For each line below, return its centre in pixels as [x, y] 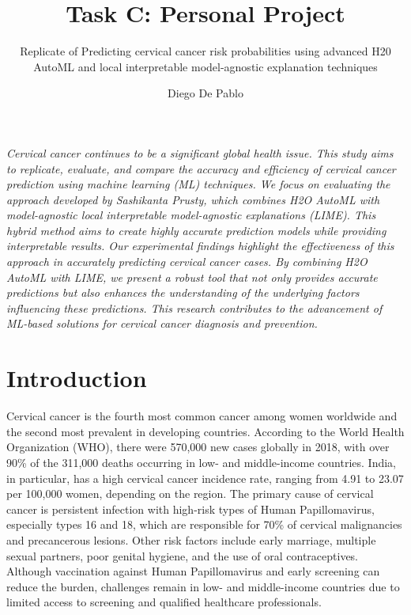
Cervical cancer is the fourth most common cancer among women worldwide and [202, 416]
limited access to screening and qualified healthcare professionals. [164, 602]
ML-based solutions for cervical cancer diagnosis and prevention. [162, 323]
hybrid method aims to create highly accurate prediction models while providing [196, 230]
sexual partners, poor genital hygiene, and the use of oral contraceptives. [183, 555]
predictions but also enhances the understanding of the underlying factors [183, 292]
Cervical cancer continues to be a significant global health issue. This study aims [200, 152]
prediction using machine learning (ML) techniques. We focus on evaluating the [198, 184]
